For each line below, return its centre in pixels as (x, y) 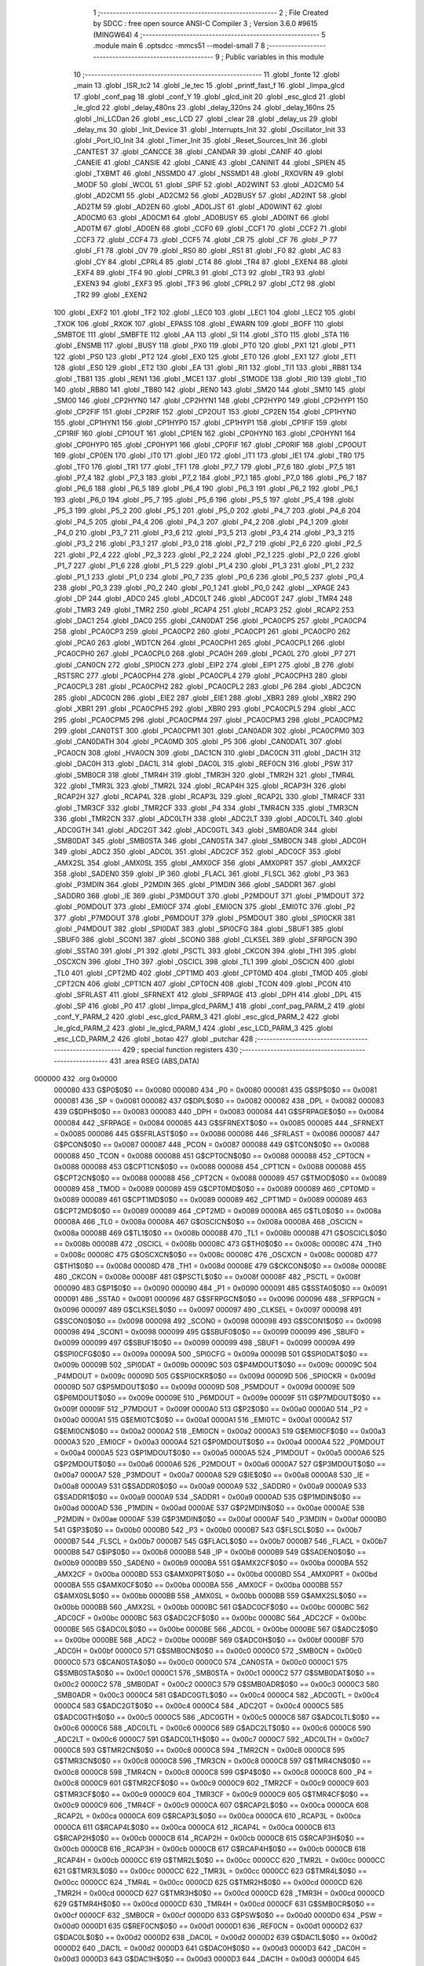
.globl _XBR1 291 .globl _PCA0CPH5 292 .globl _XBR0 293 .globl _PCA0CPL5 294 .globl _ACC (205, 709)
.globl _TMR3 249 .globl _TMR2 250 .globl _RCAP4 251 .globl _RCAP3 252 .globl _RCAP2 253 (204, 609)
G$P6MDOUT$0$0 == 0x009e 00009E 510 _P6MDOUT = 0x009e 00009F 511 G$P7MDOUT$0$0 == (217, 1398)
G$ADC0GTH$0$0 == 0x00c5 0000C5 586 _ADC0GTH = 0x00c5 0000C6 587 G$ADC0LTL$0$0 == (217, 1717)
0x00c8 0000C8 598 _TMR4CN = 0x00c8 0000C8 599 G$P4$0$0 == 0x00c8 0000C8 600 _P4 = (213, 1772)
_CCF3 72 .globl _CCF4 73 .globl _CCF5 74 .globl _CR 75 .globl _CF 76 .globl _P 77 (205, 239)
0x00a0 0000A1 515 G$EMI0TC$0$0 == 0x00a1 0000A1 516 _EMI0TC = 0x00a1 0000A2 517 (203, 1420)
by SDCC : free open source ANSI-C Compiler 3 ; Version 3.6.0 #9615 (205, 24)
